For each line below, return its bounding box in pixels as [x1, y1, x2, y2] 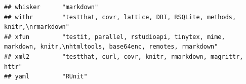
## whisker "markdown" [4, 4, 99, 11]
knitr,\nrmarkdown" [4, 23, 69, 31]
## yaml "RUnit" [4, 73, 88, 80]
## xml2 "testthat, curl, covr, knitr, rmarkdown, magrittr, [4, 53, 243, 60]
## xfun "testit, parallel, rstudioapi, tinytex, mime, [4, 33, 225, 40]
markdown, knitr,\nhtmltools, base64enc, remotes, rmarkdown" [4, 43, 218, 51]
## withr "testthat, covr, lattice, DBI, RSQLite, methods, [4, 13, 236, 21]
